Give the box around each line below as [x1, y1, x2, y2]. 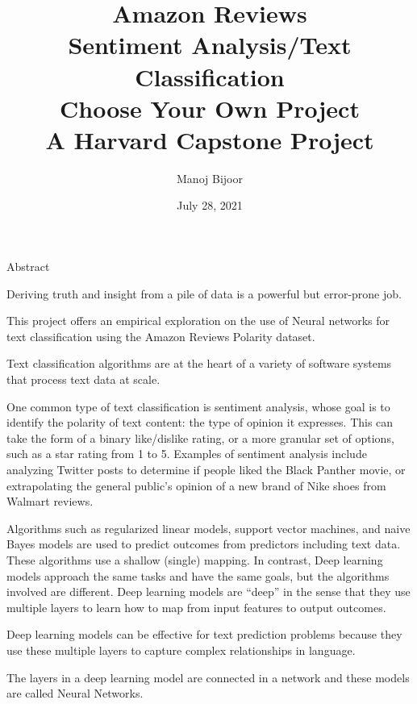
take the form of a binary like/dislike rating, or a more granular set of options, [6, 429, 394, 446]
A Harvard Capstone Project [45, 123, 374, 156]
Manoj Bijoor [177, 169, 243, 186]
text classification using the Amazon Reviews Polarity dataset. [6, 327, 315, 344]
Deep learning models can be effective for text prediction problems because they [6, 626, 402, 643]
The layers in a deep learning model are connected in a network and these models [6, 669, 410, 685]
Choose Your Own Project [60, 91, 360, 124]
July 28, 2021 [177, 197, 243, 214]
